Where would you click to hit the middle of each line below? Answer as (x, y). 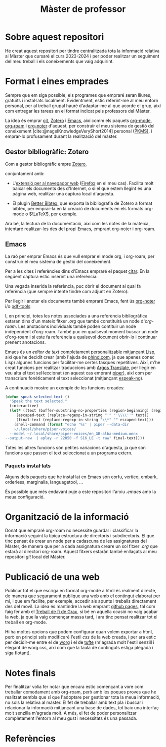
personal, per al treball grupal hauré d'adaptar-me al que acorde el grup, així (83, 106)
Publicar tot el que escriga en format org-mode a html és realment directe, (81, 591)
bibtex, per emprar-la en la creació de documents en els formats (78, 208)
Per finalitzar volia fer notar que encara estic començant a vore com (74, 687)
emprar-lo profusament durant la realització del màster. (61, 136)
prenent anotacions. (25, 342)
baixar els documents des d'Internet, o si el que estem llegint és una (82, 188)
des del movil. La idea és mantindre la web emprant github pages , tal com (80, 607)
